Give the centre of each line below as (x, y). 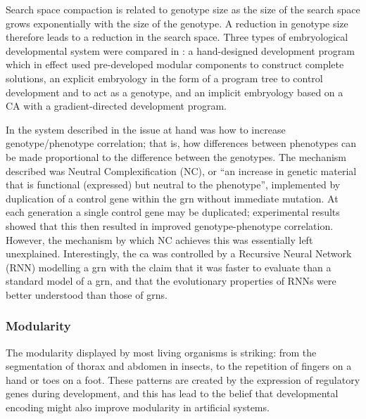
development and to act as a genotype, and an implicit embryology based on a (175, 92)
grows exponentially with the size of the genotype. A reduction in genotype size (177, 23)
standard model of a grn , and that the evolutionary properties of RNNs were (171, 281)
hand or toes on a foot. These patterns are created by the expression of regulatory (183, 379)
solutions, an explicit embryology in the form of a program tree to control (164, 78)
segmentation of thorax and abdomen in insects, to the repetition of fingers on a (179, 366)
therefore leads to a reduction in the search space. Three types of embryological (177, 37)
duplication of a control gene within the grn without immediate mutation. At (172, 198)
